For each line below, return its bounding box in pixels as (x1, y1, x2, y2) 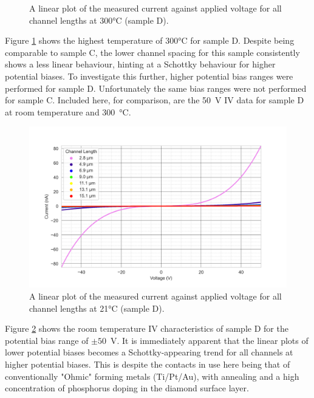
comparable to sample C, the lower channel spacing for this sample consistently (5, 46, 300, 58)
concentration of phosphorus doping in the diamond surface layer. (5, 382, 249, 394)
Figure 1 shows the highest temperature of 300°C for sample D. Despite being (5, 34, 295, 47)
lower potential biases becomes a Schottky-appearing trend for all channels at (5, 346, 293, 359)
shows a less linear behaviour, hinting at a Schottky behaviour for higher (5, 58, 276, 70)
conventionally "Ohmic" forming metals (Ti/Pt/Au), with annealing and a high (5, 369, 299, 382)
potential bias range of (5, 334, 89, 346)
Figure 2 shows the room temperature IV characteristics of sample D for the (5, 322, 288, 335)
